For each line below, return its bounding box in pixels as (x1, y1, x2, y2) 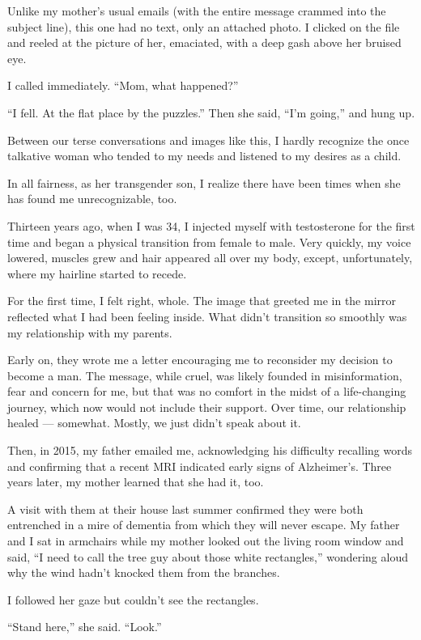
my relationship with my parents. (7, 324, 172, 341)
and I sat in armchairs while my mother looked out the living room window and (7, 532, 404, 549)
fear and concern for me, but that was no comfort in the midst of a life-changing (7, 383, 406, 400)
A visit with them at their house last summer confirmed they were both (7, 500, 364, 517)
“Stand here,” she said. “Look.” (7, 618, 162, 635)
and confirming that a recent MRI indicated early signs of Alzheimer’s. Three (7, 457, 392, 474)
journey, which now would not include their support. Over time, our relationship (7, 398, 406, 415)
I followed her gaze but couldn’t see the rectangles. (7, 591, 259, 608)
